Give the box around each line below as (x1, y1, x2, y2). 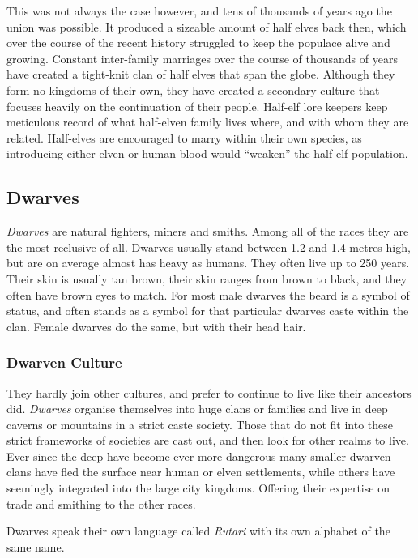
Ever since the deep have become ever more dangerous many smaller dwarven (6, 447, 391, 464)
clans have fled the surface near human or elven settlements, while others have (6, 463, 395, 480)
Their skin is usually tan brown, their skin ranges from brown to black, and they (6, 270, 407, 287)
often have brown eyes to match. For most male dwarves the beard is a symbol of (6, 286, 410, 303)
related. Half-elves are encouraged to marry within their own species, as (6, 129, 362, 146)
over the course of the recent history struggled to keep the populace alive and (6, 34, 390, 51)
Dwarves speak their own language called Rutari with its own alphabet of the (6, 522, 390, 539)
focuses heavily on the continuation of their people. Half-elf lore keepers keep (6, 97, 388, 114)
